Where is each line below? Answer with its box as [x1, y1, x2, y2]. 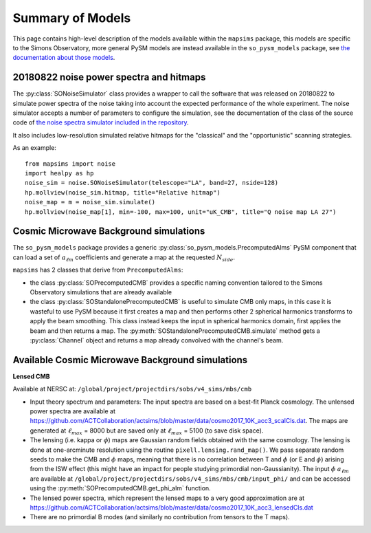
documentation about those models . [12, 54, 115, 62]
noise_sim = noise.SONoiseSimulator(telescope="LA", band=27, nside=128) [25, 179, 279, 187]
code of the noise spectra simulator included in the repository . [12, 118, 189, 127]
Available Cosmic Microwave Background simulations [12, 354, 248, 366]
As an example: [12, 144, 56, 152]
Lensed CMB [12, 372, 50, 380]
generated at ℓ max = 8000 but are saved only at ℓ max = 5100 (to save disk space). [30, 426, 264, 436]
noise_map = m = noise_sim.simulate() [25, 198, 156, 206]
